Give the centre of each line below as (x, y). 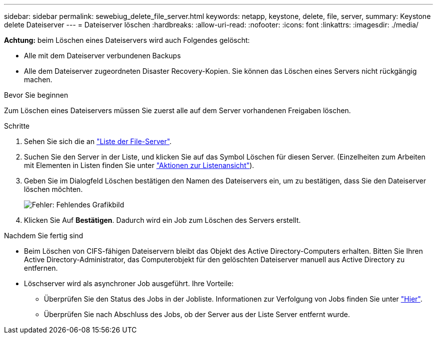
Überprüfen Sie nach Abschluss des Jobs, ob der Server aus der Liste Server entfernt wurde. (197, 314)
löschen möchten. (53, 189)
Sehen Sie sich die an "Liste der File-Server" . (98, 141)
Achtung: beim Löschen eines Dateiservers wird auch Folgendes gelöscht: (127, 40)
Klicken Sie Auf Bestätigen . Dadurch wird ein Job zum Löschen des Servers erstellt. (162, 220)
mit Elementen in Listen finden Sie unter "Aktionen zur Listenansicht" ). (139, 165)
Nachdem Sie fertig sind (44, 236)
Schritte (17, 126)
